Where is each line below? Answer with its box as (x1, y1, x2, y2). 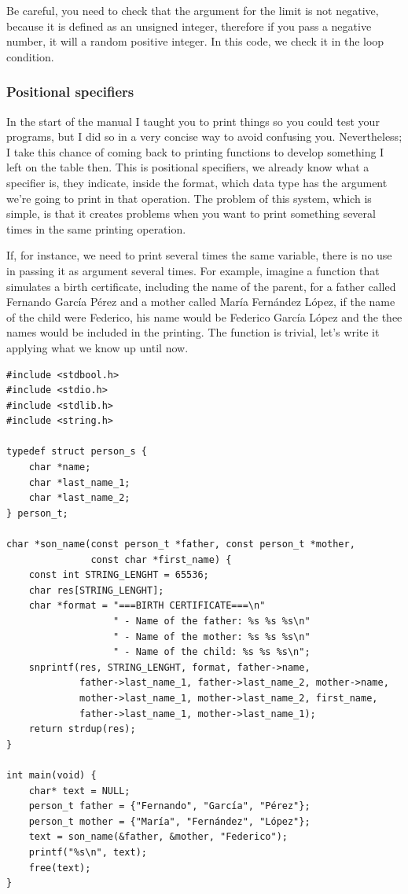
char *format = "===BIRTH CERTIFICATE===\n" (28, 600, 266, 612)
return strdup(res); (28, 723, 136, 735)
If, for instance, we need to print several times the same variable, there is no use (6, 247, 392, 263)
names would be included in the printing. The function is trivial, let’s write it (6, 324, 380, 340)
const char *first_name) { (90, 554, 232, 565)
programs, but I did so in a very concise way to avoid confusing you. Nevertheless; (6, 128, 402, 145)
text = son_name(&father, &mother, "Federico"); (28, 831, 288, 843)
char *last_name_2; (28, 492, 130, 504)
